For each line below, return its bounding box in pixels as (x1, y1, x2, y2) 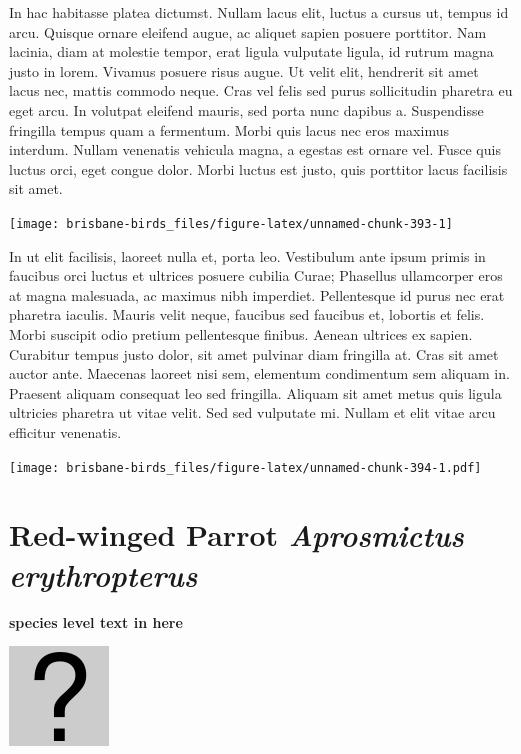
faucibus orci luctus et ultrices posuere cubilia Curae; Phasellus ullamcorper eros (9, 265, 503, 286)
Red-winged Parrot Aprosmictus (9, 514, 465, 556)
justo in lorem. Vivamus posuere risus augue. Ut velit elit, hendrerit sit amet (9, 60, 479, 81)
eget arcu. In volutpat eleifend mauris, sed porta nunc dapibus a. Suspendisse (9, 99, 484, 120)
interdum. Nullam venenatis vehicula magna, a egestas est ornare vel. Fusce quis (9, 139, 501, 160)
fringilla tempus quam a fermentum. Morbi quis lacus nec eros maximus (9, 119, 449, 140)
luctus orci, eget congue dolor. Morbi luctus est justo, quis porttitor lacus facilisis (9, 158, 508, 179)
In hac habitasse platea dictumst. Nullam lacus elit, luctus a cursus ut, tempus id (9, 2, 509, 22)
